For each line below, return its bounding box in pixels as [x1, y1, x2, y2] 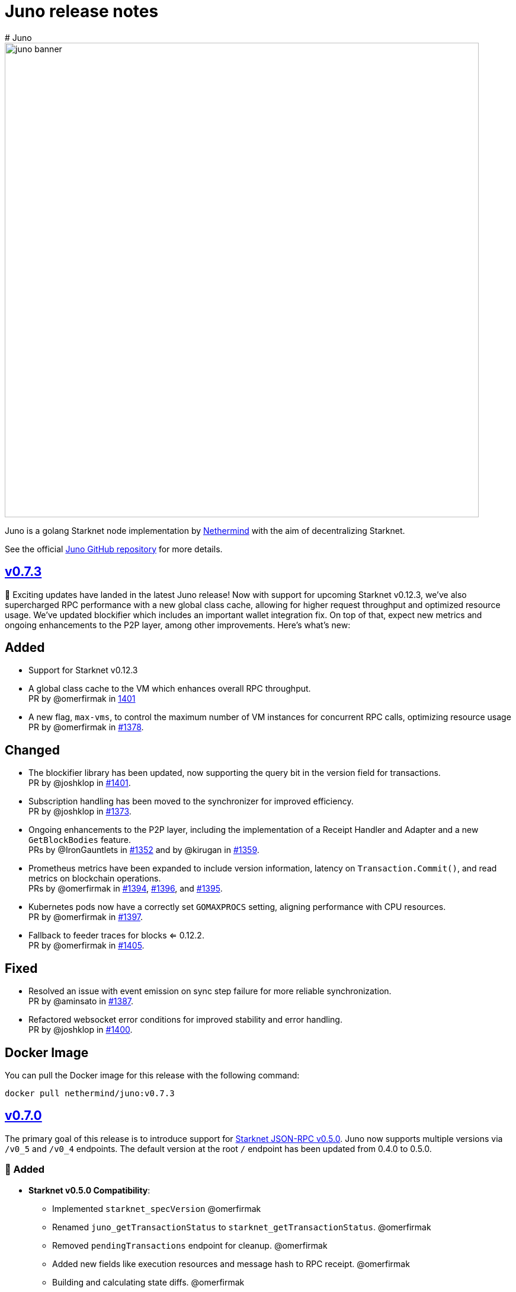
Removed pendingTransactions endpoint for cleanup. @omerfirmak [52, 1240, 328, 1250]
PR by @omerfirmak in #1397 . [28, 912, 143, 922]
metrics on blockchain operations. [28, 873, 161, 884]
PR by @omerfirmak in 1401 [28, 693, 136, 704]
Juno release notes [5, 1, 159, 21]
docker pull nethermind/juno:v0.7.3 [5, 1088, 175, 1098]
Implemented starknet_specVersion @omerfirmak [52, 1203, 261, 1214]
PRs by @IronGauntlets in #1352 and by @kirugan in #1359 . [28, 845, 259, 855]
